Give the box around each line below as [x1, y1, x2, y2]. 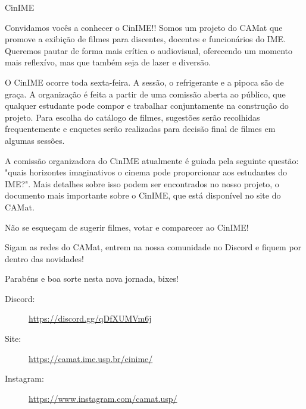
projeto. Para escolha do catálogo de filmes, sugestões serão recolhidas [5, 111, 260, 123]
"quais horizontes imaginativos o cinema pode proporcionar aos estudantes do [5, 166, 288, 178]
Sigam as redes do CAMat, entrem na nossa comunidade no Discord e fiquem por [5, 241, 302, 253]
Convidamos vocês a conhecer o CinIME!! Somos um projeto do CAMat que [5, 21, 283, 33]
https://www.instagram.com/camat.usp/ [29, 392, 177, 404]
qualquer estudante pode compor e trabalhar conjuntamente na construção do [5, 99, 289, 112]
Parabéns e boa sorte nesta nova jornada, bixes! [5, 272, 179, 285]
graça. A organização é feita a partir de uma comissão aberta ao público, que [5, 87, 286, 100]
